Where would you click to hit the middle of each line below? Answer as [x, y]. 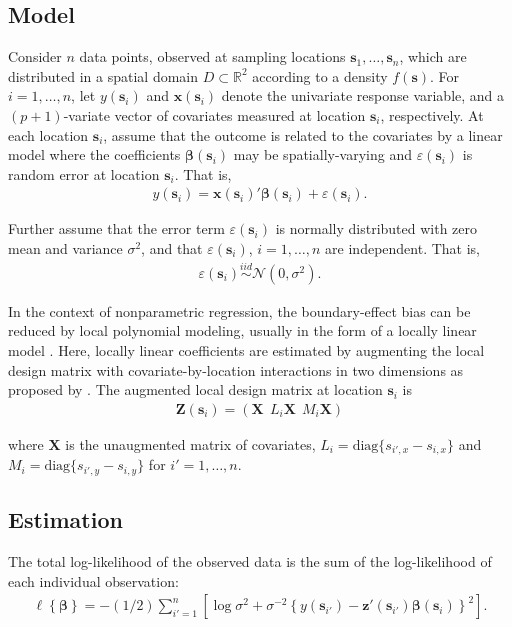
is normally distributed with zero [376, 228]
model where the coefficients [94, 154]
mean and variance [65, 247]
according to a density [320, 75]
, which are [433, 56]
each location [48, 134]
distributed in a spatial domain [103, 75]
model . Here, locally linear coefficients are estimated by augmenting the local [246, 350]
